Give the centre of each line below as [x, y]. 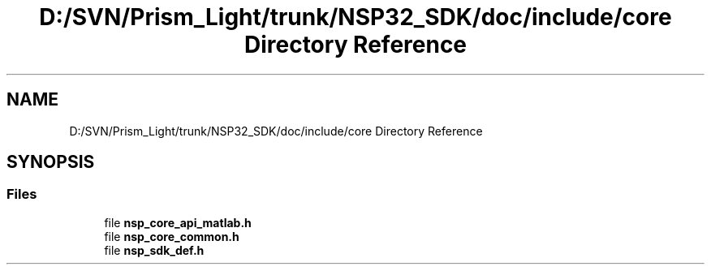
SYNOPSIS [51, 162]
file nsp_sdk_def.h [154, 250]
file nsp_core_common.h [172, 236]
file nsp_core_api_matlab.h [178, 222]
